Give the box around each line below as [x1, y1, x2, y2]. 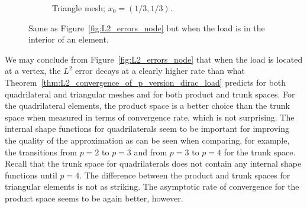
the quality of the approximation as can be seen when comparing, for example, [5, 134, 290, 146]
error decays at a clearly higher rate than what [75, 64, 245, 77]
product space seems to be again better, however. [5, 191, 183, 204]
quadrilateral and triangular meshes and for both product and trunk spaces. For [5, 87, 295, 100]
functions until [5, 168, 57, 181]
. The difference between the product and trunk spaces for [79, 168, 290, 181]
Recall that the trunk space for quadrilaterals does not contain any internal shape [5, 157, 302, 170]
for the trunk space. [224, 145, 296, 158]
